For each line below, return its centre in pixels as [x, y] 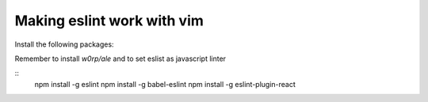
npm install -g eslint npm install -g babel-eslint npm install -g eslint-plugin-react [165, 84]
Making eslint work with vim [109, 21]
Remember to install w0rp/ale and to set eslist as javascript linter [120, 59]
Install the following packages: [64, 44]
